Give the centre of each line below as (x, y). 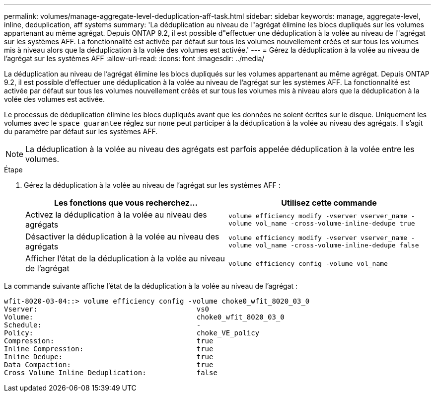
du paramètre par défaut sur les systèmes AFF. (81, 131)
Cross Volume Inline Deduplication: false (111, 373)
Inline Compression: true (109, 349)
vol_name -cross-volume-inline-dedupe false (337, 245)
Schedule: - (103, 325)
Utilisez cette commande (329, 203)
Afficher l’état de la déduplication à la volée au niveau (125, 258)
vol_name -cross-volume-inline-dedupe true (335, 223)
